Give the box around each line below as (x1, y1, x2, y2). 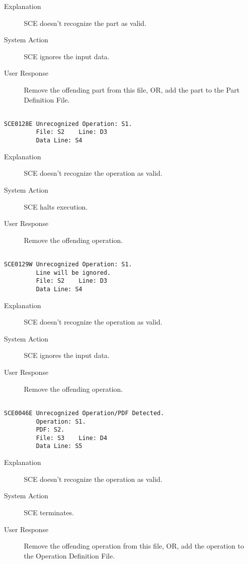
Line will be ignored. (36, 269, 111, 276)
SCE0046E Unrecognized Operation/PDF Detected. (4, 409, 165, 417)
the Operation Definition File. (24, 550, 115, 561)
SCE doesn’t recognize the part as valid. (24, 17, 147, 28)
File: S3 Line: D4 (36, 434, 107, 442)
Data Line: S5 (36, 443, 83, 450)
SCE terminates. (24, 507, 74, 517)
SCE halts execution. (24, 201, 88, 212)
